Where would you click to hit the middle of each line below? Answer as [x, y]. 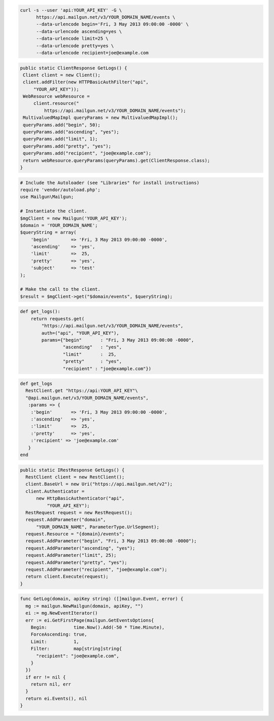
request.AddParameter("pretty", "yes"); [76, 562]
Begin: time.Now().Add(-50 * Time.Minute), [98, 627]
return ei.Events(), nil [56, 698]
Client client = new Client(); [62, 75]
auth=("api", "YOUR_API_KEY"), [80, 333]
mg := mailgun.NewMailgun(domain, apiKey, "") [84, 606]
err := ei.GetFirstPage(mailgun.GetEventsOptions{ [90, 620]
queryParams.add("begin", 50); [62, 125]
